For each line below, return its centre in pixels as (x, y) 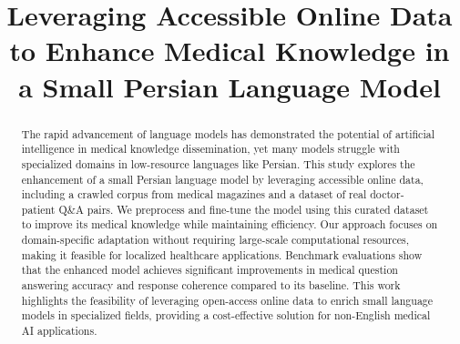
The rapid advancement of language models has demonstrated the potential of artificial (228, 133)
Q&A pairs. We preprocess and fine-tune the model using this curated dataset (244, 209)
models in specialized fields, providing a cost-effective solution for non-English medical (226, 315)
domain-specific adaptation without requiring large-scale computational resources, (215, 240)
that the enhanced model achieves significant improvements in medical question (210, 270)
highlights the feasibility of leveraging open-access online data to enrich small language (227, 300)
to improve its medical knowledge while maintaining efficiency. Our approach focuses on (230, 224)
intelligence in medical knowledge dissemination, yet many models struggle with (210, 149)
